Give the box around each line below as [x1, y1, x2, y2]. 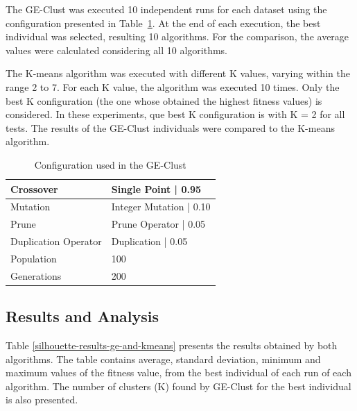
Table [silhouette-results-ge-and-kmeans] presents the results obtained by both [6, 338, 338, 353]
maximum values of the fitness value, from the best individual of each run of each [6, 365, 351, 380]
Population [10, 251, 57, 265]
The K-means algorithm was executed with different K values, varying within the [6, 66, 350, 81]
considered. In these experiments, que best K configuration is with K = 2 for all [6, 107, 345, 121]
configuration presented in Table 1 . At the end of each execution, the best [6, 15, 321, 30]
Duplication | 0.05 [111, 234, 188, 249]
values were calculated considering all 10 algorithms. [6, 42, 227, 57]
